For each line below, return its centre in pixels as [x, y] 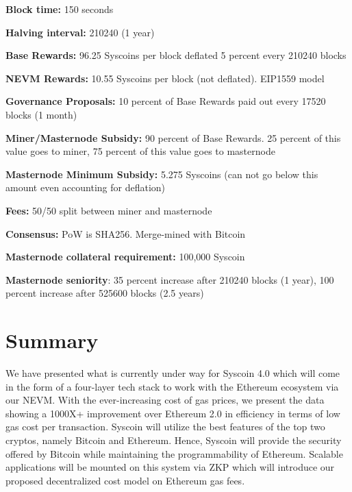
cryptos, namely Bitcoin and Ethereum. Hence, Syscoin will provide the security [174, 440]
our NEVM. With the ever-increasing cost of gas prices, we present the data [165, 400]
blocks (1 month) [41, 114]
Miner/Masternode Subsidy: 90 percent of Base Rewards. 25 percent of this [173, 137]
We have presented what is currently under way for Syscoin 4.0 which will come [173, 373]
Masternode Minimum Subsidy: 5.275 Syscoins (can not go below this [162, 174]
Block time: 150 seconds [60, 9]
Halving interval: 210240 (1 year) [80, 32]
